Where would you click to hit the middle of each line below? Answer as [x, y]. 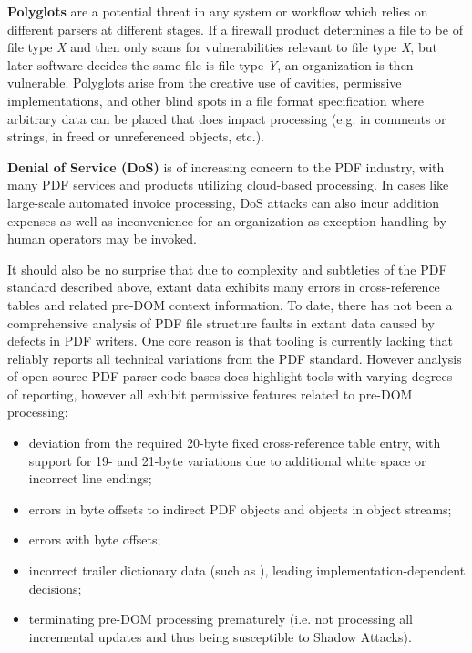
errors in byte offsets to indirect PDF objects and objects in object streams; [240, 508]
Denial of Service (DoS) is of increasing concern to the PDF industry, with [226, 166]
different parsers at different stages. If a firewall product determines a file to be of [235, 29]
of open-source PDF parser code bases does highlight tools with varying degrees [230, 376]
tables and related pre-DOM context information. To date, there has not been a [230, 304]
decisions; [55, 588]
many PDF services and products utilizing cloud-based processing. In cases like [228, 185]
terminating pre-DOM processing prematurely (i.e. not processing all [221, 619]
